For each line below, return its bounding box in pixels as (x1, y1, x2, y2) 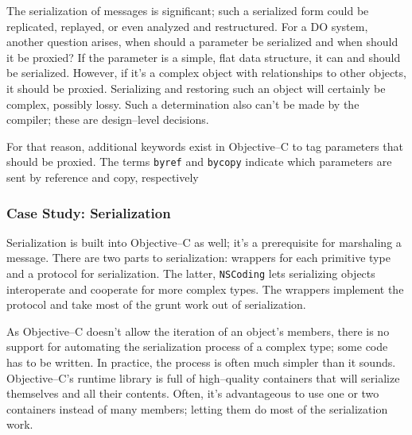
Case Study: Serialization (6, 202, 171, 222)
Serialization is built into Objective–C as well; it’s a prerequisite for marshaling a (6, 233, 402, 250)
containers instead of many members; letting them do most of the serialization (6, 400, 388, 417)
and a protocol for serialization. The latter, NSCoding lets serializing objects (6, 265, 375, 281)
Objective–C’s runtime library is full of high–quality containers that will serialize (6, 369, 400, 386)
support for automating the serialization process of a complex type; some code (6, 338, 388, 355)
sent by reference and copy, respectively (6, 169, 199, 185)
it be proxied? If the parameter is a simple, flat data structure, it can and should (6, 48, 401, 65)
